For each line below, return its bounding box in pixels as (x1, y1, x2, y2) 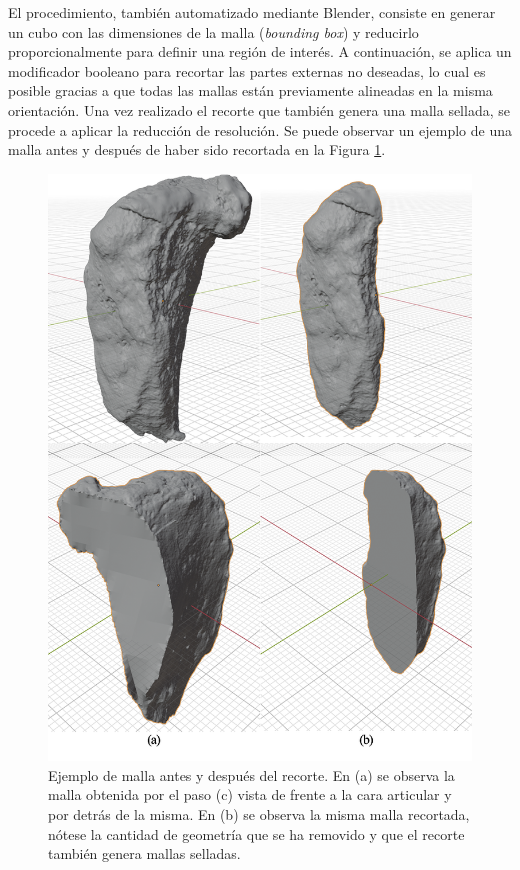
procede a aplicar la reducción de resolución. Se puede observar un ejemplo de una (8, 119, 512, 140)
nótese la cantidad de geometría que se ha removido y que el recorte (48, 823, 465, 844)
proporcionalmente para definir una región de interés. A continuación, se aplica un (8, 41, 512, 62)
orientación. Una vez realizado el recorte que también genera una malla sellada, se (8, 99, 510, 120)
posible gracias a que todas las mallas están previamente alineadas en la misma (8, 80, 493, 101)
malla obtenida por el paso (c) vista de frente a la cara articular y (48, 784, 452, 805)
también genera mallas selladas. (48, 843, 241, 864)
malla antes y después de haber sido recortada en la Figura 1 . (8, 139, 386, 160)
